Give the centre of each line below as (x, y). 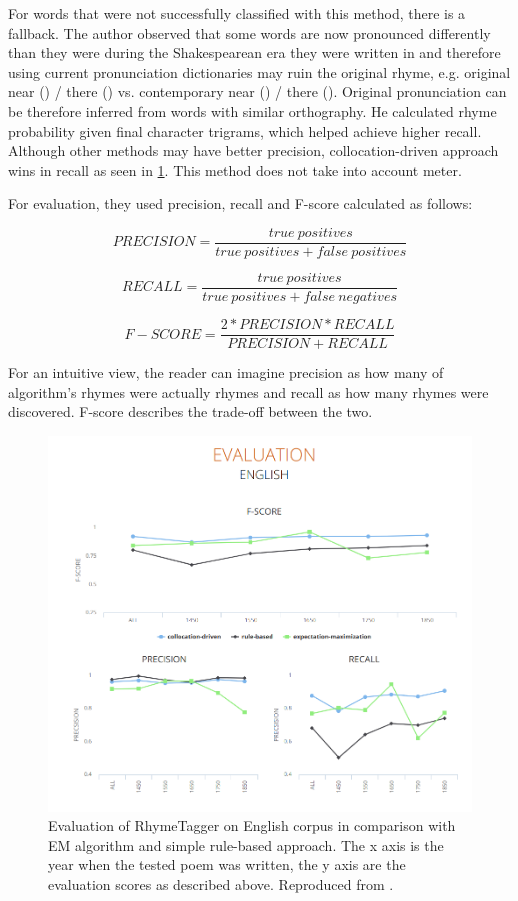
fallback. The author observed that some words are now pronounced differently (249, 32)
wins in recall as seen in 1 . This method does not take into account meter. (235, 169)
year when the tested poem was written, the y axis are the (227, 864)
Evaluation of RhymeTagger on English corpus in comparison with (252, 825)
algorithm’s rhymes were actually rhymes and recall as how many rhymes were (248, 391)
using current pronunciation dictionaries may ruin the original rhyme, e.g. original (259, 71)
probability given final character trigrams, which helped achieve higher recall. (245, 130)
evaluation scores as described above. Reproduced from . (221, 884)
